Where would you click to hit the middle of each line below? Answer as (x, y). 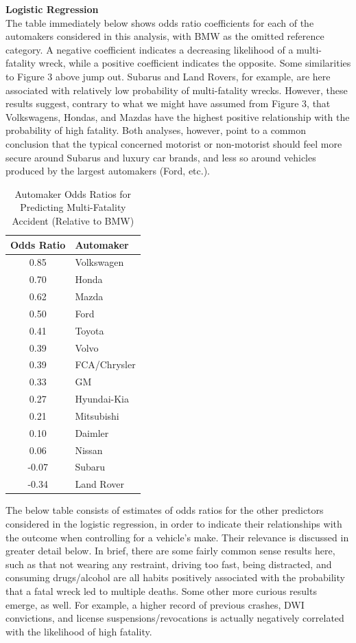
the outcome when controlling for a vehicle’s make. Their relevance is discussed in (177, 537)
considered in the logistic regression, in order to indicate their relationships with (174, 523)
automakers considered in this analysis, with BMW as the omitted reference (165, 36)
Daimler (92, 432)
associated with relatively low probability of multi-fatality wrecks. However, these (177, 90)
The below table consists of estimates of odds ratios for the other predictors (165, 510)
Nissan (89, 450)
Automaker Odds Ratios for (73, 193)
